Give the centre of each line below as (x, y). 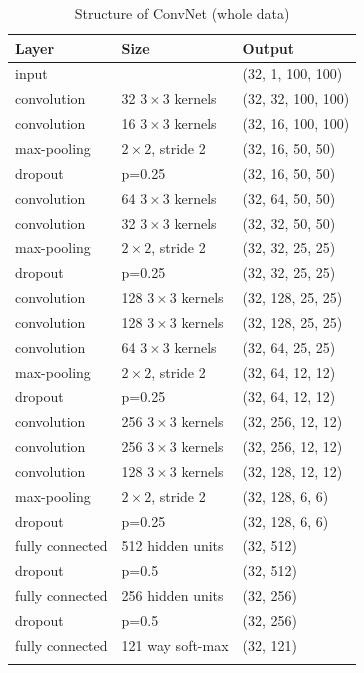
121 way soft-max (175, 644)
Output (268, 47)
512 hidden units (172, 545)
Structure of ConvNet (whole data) (182, 13)
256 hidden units (172, 595)
